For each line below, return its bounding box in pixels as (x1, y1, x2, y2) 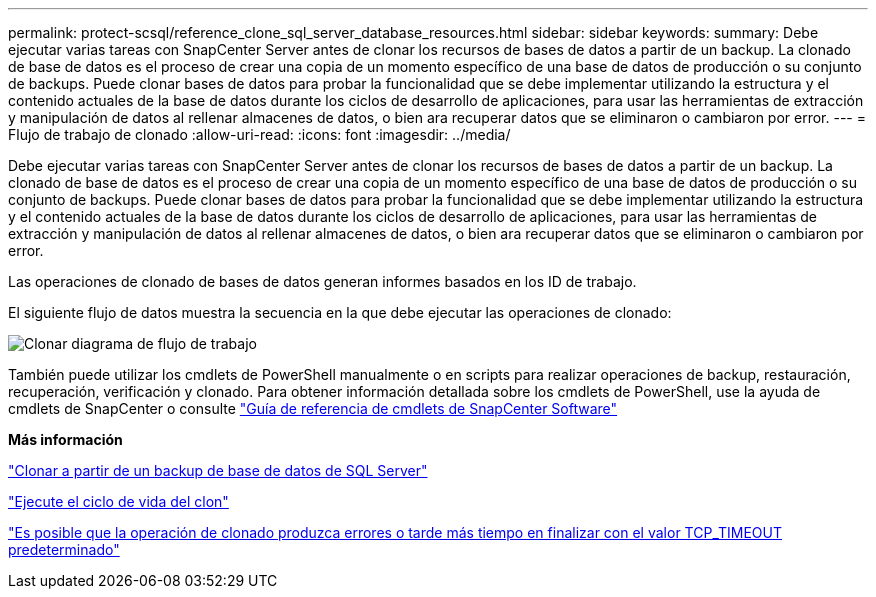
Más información (8, 431, 123, 448)
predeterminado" (8, 541, 120, 558)
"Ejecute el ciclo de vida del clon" (8, 493, 229, 510)
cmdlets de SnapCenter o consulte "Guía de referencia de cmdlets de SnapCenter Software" (8, 400, 618, 417)
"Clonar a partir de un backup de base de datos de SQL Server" (8, 462, 428, 479)
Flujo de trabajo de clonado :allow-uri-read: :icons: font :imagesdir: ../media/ (8, 126, 511, 143)
